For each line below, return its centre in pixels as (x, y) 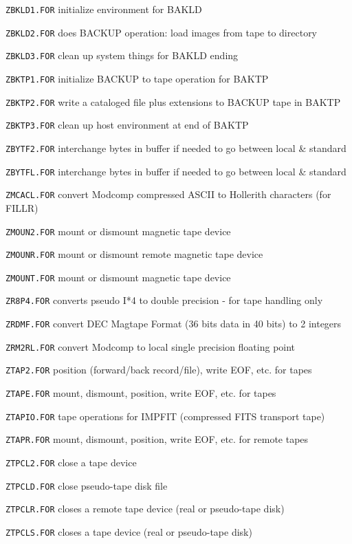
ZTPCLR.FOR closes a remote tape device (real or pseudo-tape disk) (145, 509)
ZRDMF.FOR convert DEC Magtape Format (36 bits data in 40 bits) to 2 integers (174, 324)
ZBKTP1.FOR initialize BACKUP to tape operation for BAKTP (137, 78)
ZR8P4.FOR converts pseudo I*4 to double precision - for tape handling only (164, 300)
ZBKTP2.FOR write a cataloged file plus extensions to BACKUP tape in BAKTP (173, 101)
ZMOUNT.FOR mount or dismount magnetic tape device (118, 277)
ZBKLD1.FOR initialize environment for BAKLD (104, 9)
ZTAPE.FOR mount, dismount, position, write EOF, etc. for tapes (141, 393)
